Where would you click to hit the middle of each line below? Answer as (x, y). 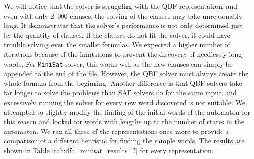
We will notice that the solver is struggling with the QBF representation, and (121, 6)
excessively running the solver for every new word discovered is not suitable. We (125, 102)
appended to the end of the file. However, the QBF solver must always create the (126, 73)
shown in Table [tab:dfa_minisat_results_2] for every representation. (109, 150)
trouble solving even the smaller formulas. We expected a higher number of (117, 44)
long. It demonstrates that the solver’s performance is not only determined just (123, 25)
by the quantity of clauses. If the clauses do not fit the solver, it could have (117, 35)
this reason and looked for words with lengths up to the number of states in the (124, 121)
